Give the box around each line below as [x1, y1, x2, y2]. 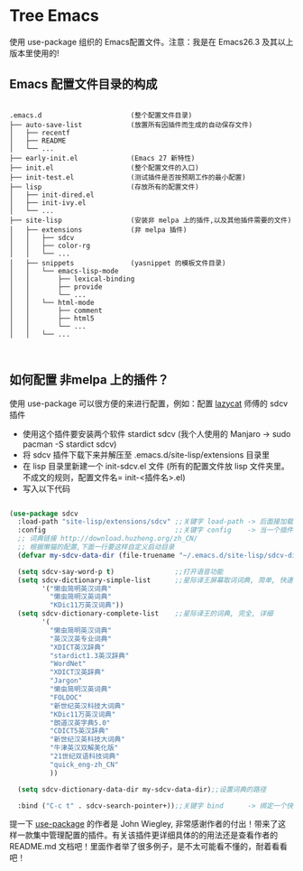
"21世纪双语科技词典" [49, 752, 120, 761]
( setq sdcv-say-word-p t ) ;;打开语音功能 [17, 567, 224, 576]
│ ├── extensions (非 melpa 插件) [9, 225, 188, 235]
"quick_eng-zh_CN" [49, 760, 119, 769]
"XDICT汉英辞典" [49, 668, 106, 677]
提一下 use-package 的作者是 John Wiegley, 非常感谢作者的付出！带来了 [9, 819, 279, 829]
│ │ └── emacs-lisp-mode [9, 266, 119, 275]
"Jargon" [49, 676, 83, 686]
